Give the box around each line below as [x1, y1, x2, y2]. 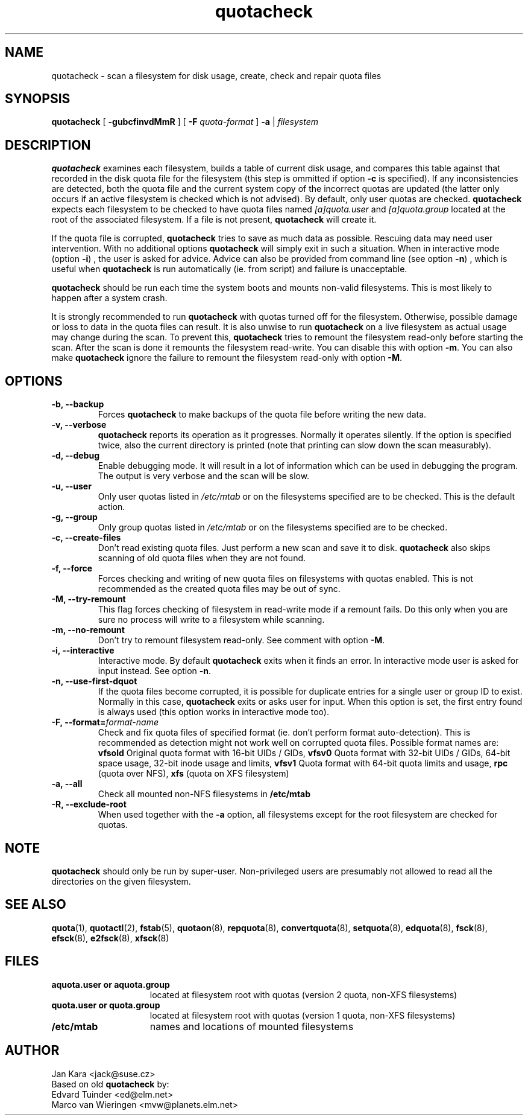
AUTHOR [5, 1043, 60, 1058]
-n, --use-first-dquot [51, 676, 137, 687]
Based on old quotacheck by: [51, 1078, 169, 1089]
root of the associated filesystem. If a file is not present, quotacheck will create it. [51, 214, 377, 225]
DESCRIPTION [5, 137, 91, 153]
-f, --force [51, 563, 93, 574]
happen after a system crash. [51, 293, 168, 304]
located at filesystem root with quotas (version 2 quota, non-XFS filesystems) [149, 989, 457, 1000]
